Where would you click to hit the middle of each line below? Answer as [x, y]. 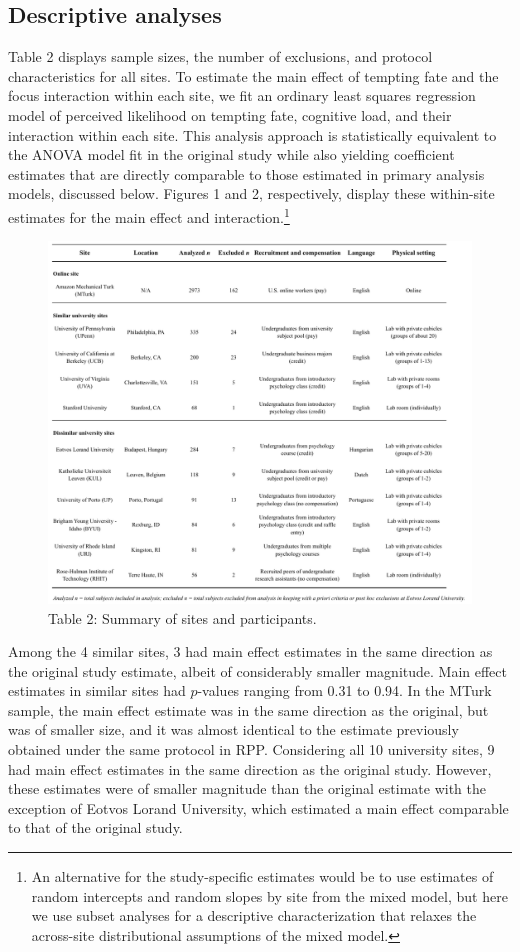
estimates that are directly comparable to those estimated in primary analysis [246, 173]
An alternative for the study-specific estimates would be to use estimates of [262, 876]
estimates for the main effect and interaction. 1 [149, 215]
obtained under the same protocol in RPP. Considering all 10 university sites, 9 [251, 749]
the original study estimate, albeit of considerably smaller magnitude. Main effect [257, 670]
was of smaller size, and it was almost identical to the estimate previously [233, 729]
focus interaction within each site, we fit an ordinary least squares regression [242, 95]
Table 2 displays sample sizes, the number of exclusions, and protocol [220, 56]
